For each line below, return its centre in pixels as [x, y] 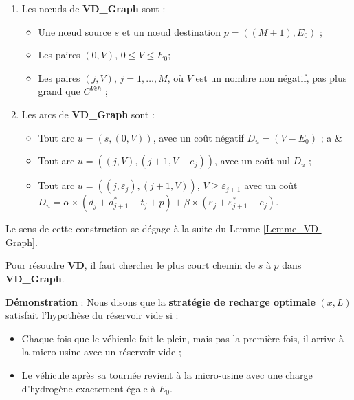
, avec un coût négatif [198, 137]
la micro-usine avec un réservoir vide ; [101, 352]
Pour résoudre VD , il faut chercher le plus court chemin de [131, 265]
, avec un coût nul [252, 160]
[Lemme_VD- [292, 229]
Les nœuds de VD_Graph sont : [93, 8]
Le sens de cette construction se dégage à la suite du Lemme [133, 229]
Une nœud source [75, 31]
